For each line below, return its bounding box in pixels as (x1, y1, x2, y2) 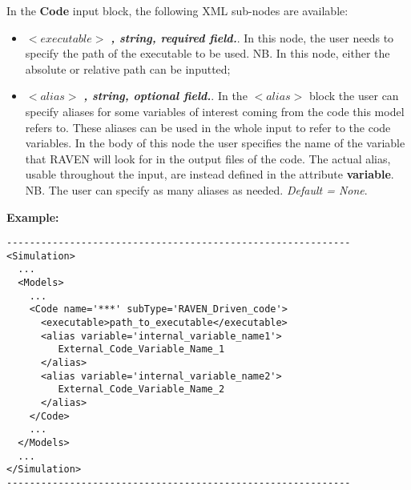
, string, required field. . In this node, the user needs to (111, 29, 394, 46)
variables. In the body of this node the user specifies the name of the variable (25, 135, 405, 151)
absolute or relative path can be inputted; (25, 60, 231, 77)
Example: (6, 208, 59, 225)
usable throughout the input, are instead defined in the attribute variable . (25, 166, 394, 183)
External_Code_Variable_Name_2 (58, 384, 225, 396)
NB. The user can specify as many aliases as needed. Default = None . (25, 181, 368, 198)
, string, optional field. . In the (83, 87, 248, 104)
